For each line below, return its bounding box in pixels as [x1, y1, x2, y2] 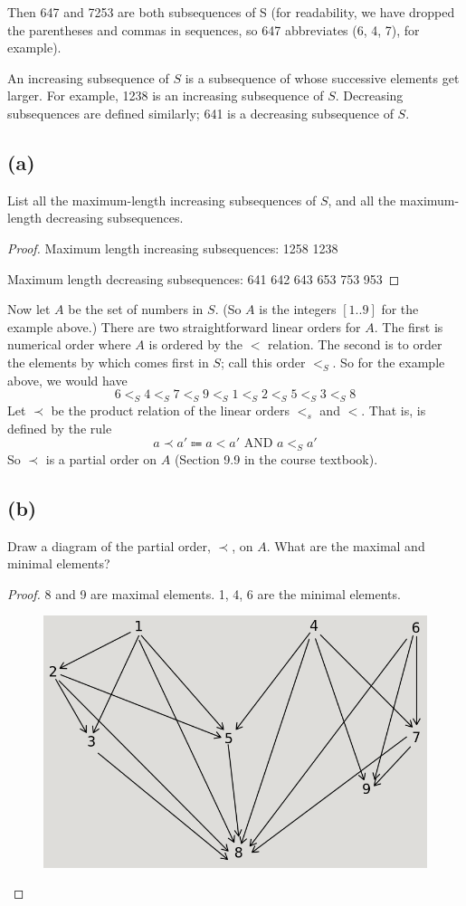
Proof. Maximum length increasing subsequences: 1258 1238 [7, 238, 338, 257]
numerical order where [7, 335, 131, 354]
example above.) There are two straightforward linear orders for [7, 317, 361, 336]
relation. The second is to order [268, 335, 442, 354]
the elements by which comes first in [7, 352, 209, 371]
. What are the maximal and [266, 536, 425, 555]
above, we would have [7, 370, 128, 389]
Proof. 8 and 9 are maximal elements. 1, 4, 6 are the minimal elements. [7, 584, 401, 603]
